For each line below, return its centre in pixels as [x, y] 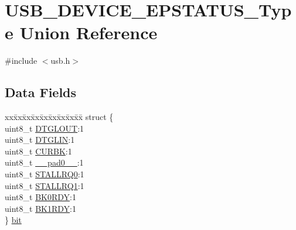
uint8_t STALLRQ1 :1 [45, 185]
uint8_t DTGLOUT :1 [45, 128]
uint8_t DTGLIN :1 [40, 140]
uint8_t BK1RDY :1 [40, 208]
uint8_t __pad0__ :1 [44, 162]
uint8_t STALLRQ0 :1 [45, 174]
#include [21, 61]
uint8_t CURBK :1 [38, 151]
